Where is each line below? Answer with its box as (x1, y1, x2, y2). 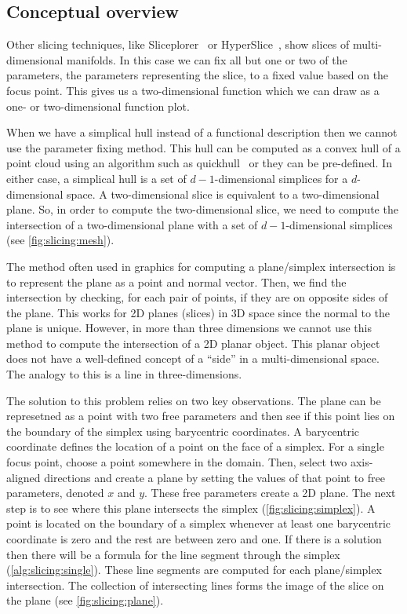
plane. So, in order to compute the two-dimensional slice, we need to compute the (6, 201, 398, 217)
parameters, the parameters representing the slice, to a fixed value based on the (6, 67, 389, 83)
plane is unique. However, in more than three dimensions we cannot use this (6, 320, 372, 336)
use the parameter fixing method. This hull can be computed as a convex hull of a (6, 139, 401, 155)
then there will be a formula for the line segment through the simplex (6, 546, 340, 562)
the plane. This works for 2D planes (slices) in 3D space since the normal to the (6, 304, 391, 320)
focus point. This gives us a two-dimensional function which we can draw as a (6, 82, 380, 98)
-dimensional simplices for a (214, 170, 348, 186)
